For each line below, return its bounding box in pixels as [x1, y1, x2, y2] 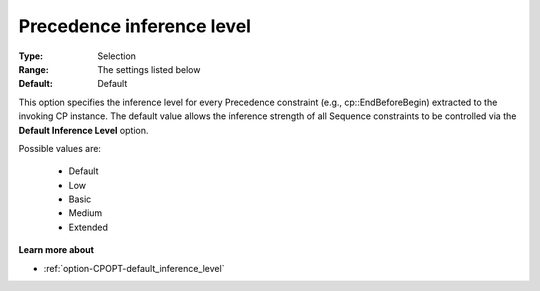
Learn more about [18, 244, 95, 256]
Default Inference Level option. [18, 124, 149, 136]
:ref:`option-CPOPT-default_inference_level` [43, 262, 225, 274]
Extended [68, 221, 109, 233]
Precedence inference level [18, 15, 252, 37]
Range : [18, 63, 49, 75]
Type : [18, 50, 44, 62]
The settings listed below [97, 63, 201, 75]
